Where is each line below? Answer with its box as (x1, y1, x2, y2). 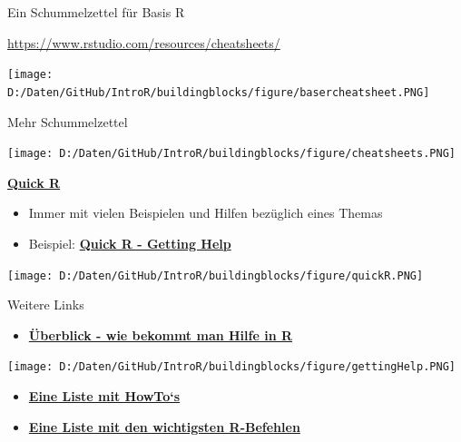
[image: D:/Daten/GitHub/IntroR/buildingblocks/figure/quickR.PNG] (7, 269, 424, 282)
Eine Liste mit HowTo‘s (28, 387, 181, 406)
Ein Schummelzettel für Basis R (7, 3, 185, 21)
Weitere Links (7, 295, 84, 314)
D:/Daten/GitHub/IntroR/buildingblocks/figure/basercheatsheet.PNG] (7, 85, 430, 99)
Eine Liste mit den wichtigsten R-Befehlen (28, 417, 300, 436)
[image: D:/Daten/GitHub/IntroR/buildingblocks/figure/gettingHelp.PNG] (7, 360, 456, 374)
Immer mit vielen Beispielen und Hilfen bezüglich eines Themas (28, 203, 383, 222)
